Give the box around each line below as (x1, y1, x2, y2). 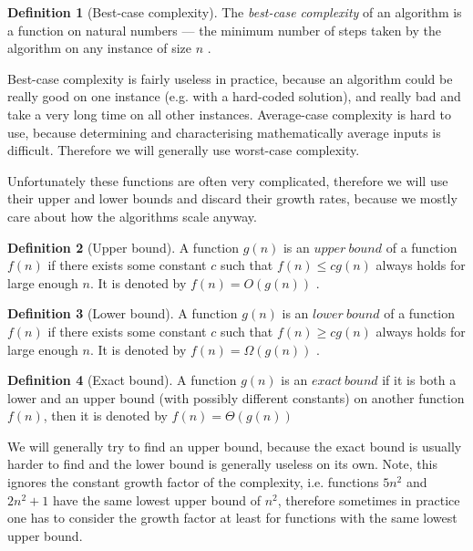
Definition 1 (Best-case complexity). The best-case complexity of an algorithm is (7, 3, 462, 21)
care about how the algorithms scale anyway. (7, 206, 257, 225)
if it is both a (382, 370, 457, 390)
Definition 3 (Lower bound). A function (7, 304, 238, 323)
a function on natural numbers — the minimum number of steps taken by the (7, 20, 441, 39)
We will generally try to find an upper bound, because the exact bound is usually (7, 436, 462, 455)
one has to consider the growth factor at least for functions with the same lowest (7, 508, 458, 527)
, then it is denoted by (43, 406, 168, 425)
